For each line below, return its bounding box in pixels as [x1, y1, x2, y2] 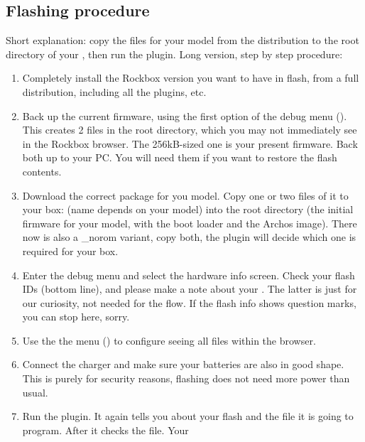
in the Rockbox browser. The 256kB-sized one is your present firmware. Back [22, 136, 358, 151]
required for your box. [22, 243, 119, 258]
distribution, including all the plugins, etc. [22, 84, 207, 99]
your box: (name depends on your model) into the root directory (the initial [22, 202, 354, 217]
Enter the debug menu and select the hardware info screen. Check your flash [22, 267, 355, 282]
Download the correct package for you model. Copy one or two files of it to [22, 188, 349, 203]
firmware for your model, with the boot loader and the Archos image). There [22, 215, 357, 230]
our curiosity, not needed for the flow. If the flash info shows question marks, [22, 295, 356, 310]
